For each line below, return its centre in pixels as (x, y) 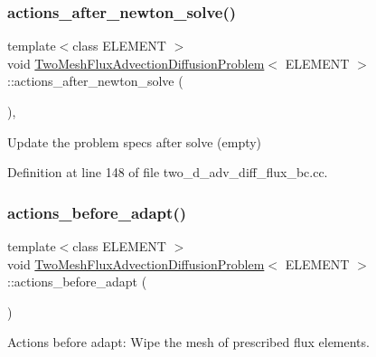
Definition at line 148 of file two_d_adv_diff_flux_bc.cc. (168, 172)
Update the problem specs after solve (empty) (135, 141)
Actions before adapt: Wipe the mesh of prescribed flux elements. (188, 342)
